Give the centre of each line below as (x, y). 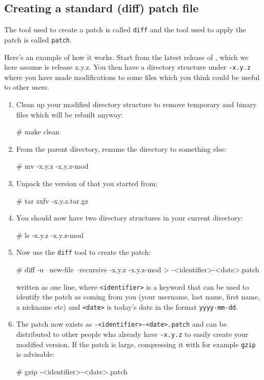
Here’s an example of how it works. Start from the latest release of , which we (126, 57)
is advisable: (35, 354)
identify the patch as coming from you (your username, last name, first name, (138, 297)
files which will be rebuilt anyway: (69, 114)
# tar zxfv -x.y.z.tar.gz (52, 200)
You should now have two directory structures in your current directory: (129, 218)
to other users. (27, 87)
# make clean (38, 132)
